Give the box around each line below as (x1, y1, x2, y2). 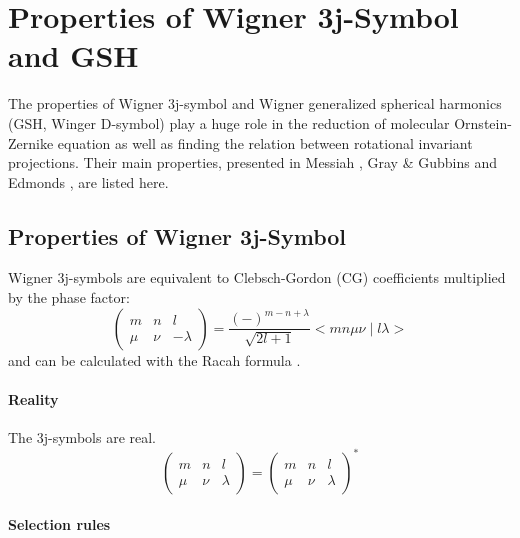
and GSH (8, 35, 139, 76)
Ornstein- (454, 112, 512, 133)
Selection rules (8, 513, 111, 534)
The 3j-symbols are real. (8, 427, 156, 448)
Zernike (8, 132, 54, 153)
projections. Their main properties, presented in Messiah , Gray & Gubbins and (8, 152, 498, 173)
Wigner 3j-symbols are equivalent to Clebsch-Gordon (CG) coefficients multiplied (8, 267, 506, 288)
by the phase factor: (8, 287, 130, 308)
